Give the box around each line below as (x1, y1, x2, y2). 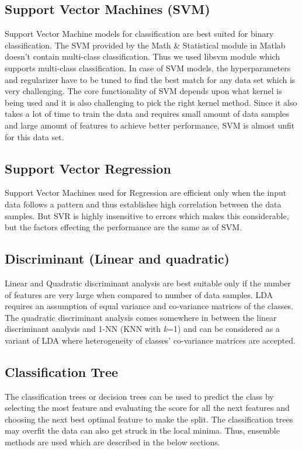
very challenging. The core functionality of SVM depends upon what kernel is (5, 85, 282, 97)
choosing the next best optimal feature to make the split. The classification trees (5, 413, 293, 425)
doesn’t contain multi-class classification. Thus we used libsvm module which (5, 50, 280, 63)
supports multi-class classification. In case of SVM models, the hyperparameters (5, 61, 291, 74)
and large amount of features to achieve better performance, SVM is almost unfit (5, 119, 295, 131)
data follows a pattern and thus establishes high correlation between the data (5, 198, 282, 210)
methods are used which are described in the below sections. (5, 436, 220, 448)
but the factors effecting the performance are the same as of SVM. (5, 221, 242, 233)
